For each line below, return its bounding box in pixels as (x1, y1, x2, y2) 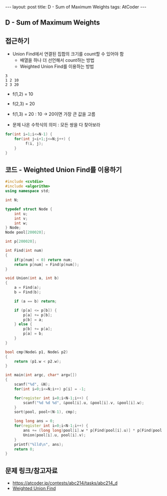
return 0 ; (14, 446, 35, 452)
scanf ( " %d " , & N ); (14, 382, 50, 387)
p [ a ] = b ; (23, 331, 43, 337)
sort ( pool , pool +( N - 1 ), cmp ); (14, 410, 77, 415)
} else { (14, 322, 32, 327)
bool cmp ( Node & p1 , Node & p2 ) (5, 350, 68, 355)
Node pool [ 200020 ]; (5, 230, 46, 235)
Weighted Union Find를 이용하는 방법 (19, 64, 94, 70)
